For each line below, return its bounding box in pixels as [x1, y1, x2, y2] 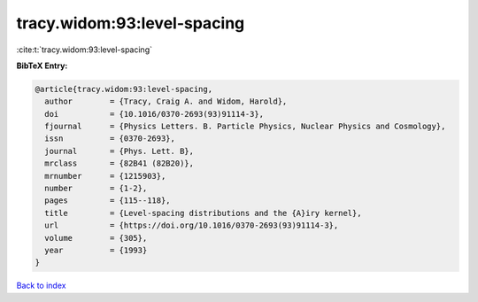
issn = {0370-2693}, [44, 134, 176, 143]
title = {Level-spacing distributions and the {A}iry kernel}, [44, 208, 362, 218]
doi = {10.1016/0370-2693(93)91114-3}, [44, 109, 265, 119]
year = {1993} [44, 245, 148, 255]
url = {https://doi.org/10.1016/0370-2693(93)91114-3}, [44, 221, 339, 230]
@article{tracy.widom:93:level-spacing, [35, 84, 212, 94]
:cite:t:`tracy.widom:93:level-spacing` [16, 44, 152, 55]
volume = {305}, [44, 233, 148, 243]
